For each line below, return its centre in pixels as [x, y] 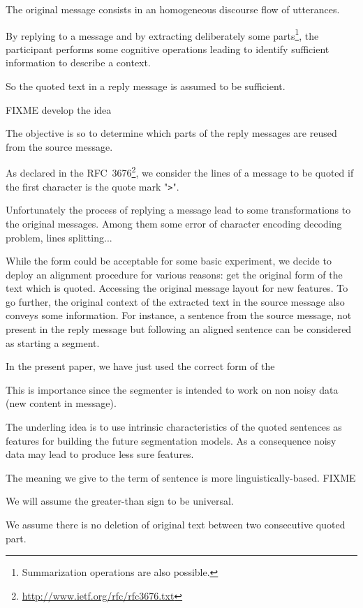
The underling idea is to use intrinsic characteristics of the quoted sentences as [174, 427]
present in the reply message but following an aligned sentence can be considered [179, 329]
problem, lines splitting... [59, 237]
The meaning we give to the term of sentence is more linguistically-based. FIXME [181, 477]
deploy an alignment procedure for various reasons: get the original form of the [174, 274]
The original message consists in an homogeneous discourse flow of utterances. [173, 9]
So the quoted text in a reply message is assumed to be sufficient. [146, 86]
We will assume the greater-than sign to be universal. [120, 501]
